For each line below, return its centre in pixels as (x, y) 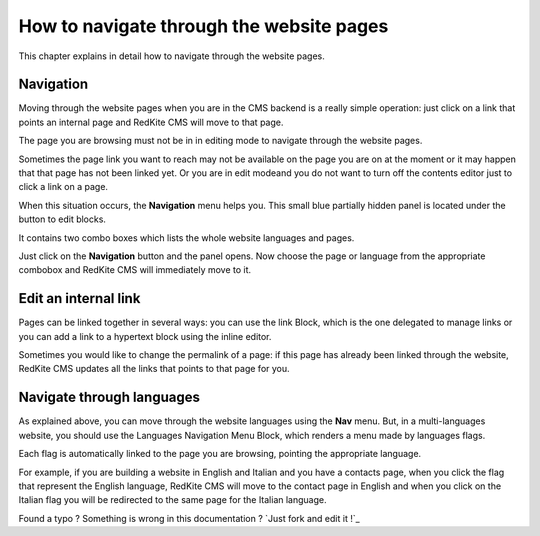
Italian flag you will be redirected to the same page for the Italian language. (172, 500)
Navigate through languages (109, 397)
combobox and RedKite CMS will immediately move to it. (135, 270)
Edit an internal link (79, 298)
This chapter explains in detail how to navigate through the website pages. (171, 56)
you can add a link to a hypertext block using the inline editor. (145, 336)
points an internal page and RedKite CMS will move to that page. (151, 122)
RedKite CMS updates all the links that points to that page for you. (154, 369)
